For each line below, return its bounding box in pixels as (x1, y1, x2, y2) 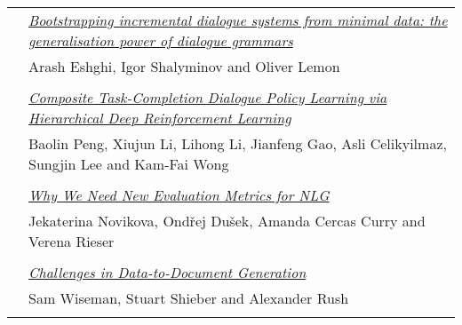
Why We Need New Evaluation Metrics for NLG (28, 185, 330, 205)
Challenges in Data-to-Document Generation (28, 262, 307, 282)
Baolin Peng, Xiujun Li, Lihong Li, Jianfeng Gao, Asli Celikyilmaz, (28, 133, 447, 154)
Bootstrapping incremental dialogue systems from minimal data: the (28, 10, 448, 30)
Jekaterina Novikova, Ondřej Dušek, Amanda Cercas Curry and (28, 210, 426, 231)
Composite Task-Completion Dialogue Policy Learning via (28, 87, 387, 107)
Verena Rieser (28, 231, 115, 251)
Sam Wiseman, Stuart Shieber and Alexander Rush (28, 288, 349, 308)
